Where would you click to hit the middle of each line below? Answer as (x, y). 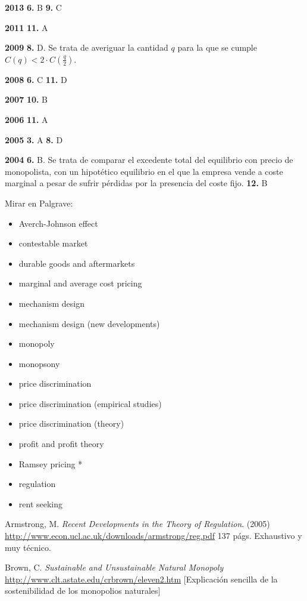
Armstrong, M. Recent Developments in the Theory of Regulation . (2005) (137, 524)
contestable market (53, 243)
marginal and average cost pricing (80, 283)
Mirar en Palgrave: (39, 203)
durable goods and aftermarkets (77, 263)
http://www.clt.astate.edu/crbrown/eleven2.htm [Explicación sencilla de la (141, 579)
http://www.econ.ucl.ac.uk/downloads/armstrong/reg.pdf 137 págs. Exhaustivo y (153, 536)
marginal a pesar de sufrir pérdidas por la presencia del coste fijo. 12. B (136, 183)
